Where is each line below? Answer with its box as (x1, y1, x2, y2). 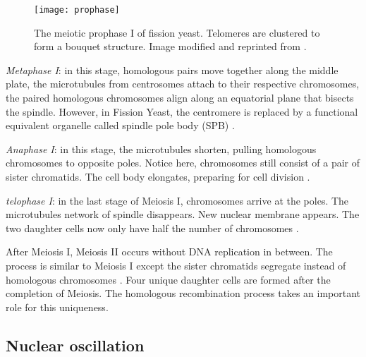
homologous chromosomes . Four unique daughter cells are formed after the (6, 272, 331, 286)
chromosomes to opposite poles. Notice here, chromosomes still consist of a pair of (6, 155, 360, 170)
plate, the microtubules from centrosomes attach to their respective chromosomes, (6, 76, 360, 91)
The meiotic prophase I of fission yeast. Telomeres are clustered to (34, 25, 320, 40)
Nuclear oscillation (6, 334, 145, 356)
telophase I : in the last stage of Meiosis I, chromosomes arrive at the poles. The (6, 193, 349, 207)
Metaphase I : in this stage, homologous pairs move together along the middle (6, 62, 338, 77)
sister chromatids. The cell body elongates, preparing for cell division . (6, 169, 310, 183)
